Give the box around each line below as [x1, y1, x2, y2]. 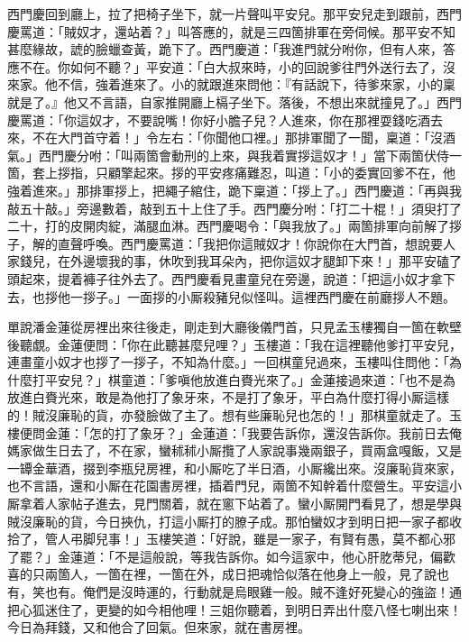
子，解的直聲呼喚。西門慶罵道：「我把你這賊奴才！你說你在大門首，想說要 [7, 234, 443, 252]
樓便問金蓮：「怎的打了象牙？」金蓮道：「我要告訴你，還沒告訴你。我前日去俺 [7, 423, 462, 442]
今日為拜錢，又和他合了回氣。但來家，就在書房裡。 [7, 618, 310, 637]
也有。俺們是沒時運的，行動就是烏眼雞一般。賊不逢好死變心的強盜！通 [44, 582, 462, 601]
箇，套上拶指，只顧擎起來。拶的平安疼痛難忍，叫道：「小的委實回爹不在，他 [7, 163, 455, 182]
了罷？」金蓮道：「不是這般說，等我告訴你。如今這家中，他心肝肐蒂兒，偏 [7, 546, 443, 565]
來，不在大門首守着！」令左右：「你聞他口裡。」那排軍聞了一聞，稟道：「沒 [7, 128, 443, 147]
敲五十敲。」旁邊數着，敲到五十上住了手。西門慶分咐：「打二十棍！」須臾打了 [7, 198, 462, 217]
